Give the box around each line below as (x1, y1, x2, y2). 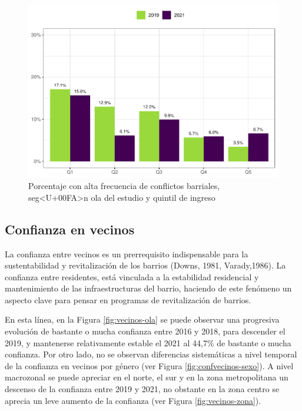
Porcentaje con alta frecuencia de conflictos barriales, (28, 180, 220, 192)
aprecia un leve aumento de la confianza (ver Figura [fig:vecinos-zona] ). (5, 394, 261, 406)
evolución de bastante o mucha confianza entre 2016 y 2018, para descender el (5, 325, 286, 337)
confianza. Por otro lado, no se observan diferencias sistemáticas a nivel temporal (5, 348, 297, 360)
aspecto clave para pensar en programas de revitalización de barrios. (5, 293, 251, 306)
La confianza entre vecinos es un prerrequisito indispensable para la (5, 247, 248, 260)
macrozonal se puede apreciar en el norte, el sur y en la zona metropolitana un (5, 371, 288, 383)
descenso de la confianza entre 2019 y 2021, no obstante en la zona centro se (5, 383, 280, 395)
